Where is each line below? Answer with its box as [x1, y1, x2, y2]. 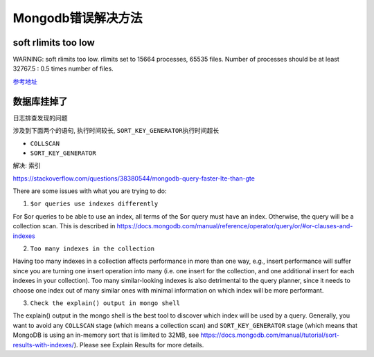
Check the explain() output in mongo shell [30, 300, 180, 307]
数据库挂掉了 [12, 95, 68, 107]
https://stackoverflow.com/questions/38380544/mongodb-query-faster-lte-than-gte [12, 174, 256, 183]
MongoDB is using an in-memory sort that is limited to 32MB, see [12, 331, 199, 339]
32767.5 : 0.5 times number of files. [12, 64, 114, 73]
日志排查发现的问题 [12, 113, 68, 122]
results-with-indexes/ [12, 340, 74, 349]
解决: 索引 [12, 161, 41, 170]
